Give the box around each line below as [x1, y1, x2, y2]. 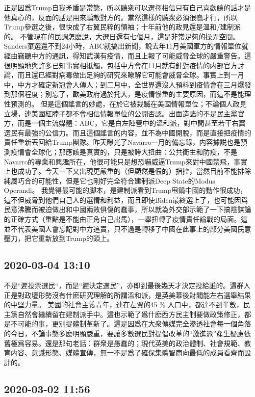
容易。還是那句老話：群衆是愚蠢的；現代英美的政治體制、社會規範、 [24, 338, 244, 348]
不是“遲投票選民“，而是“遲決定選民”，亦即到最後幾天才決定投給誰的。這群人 [4, 280, 251, 291]
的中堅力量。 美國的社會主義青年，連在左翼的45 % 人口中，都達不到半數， [4, 299, 243, 310]
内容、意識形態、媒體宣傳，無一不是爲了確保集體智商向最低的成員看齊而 [10, 347, 244, 358]
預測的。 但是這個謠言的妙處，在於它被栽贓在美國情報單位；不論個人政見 [10, 98, 247, 108]
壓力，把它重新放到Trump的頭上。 [4, 233, 114, 243]
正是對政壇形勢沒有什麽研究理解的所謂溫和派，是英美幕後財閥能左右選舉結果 [4, 290, 251, 300]
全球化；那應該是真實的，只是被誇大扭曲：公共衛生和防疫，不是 [31, 146, 237, 157]
